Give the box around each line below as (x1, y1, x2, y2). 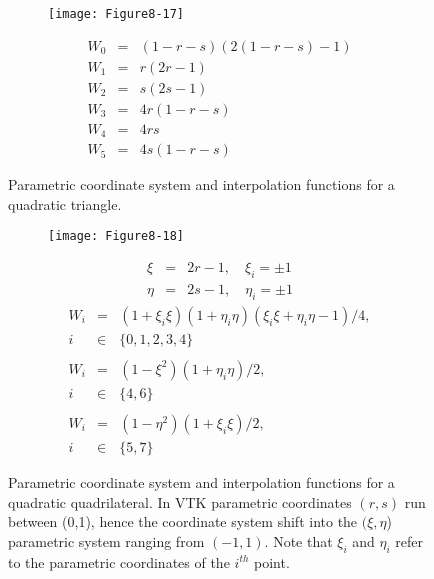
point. (254, 551, 290, 572)
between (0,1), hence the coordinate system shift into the (8, 511, 358, 532)
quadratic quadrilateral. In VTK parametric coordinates (8, 491, 352, 512)
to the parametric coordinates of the (8, 551, 230, 572)
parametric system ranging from (8, 530, 205, 551)
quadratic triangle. (8, 193, 122, 214)
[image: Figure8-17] (48, 7, 185, 21)
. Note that (264, 530, 333, 551)
